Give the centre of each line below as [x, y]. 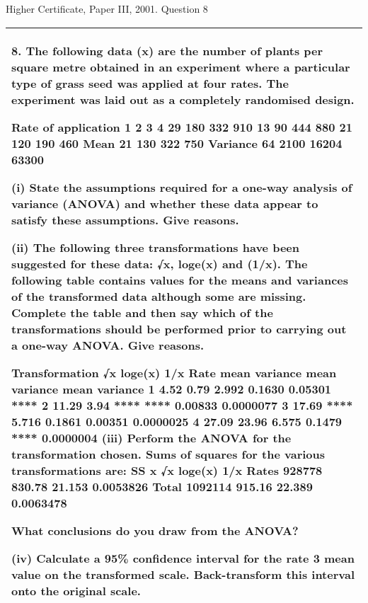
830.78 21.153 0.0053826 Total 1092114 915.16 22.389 [162, 486]
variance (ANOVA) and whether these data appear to [165, 203]
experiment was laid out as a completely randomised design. [183, 99]
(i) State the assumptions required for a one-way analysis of [182, 187]
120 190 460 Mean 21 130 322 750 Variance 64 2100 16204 [177, 143]
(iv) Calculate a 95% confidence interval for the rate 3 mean [183, 558]
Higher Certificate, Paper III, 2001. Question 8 [107, 8]
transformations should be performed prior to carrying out [179, 328]
